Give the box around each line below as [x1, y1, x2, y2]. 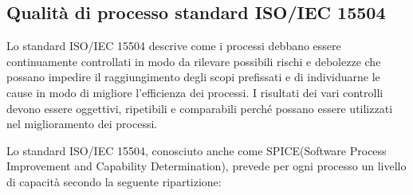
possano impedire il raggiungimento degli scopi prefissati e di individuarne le [6, 68, 380, 85]
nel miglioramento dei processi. [6, 115, 158, 132]
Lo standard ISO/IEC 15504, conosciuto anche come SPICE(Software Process [6, 142, 387, 158]
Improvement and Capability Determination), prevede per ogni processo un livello [6, 158, 407, 174]
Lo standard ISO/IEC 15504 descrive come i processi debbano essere [6, 37, 341, 54]
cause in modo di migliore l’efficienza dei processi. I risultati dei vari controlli [6, 84, 383, 100]
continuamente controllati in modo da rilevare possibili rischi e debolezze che [6, 53, 381, 69]
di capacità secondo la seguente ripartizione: [6, 173, 222, 189]
